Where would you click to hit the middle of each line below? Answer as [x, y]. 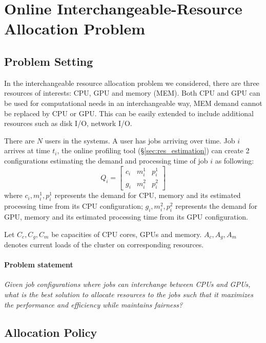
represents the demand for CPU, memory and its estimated [148, 195]
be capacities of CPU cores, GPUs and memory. [127, 234]
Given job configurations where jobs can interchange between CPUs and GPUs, [127, 284]
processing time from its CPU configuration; [74, 206]
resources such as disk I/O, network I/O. [68, 123]
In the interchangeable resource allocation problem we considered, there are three [132, 83]
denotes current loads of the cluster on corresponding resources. [104, 244]
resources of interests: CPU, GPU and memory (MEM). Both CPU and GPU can [132, 93]
